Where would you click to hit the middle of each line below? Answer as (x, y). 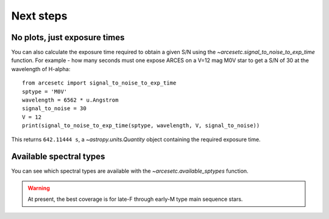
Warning (39, 188)
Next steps (39, 16)
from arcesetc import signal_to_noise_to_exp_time (99, 83)
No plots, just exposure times (68, 37)
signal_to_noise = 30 (54, 109)
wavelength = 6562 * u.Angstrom (70, 100)
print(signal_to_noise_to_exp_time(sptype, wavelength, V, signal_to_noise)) (141, 126)
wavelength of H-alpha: (41, 69)
